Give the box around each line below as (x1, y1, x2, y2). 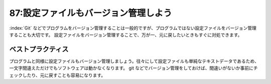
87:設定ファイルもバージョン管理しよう (9, 7, 173, 18)
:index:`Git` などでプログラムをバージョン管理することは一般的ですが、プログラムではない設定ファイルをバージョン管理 (9, 25, 257, 31)
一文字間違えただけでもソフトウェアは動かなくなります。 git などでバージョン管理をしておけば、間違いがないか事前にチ (9, 65, 258, 71)
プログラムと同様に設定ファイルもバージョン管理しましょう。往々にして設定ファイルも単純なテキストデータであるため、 (9, 58, 259, 64)
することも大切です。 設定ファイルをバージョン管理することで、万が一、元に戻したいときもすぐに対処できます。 (9, 31, 242, 37)
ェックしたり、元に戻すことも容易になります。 (9, 72, 106, 78)
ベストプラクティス (9, 45, 69, 53)
